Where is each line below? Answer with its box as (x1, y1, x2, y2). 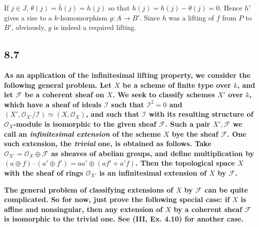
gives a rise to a (4, 12, 52, 22)
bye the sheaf (171, 128, 218, 139)
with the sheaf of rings (4, 167, 83, 178)
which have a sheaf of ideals (4, 99, 101, 109)
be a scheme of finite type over (122, 79, 231, 90)
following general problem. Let (4, 79, 111, 90)
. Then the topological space (135, 158, 235, 168)
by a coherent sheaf (173, 204, 242, 214)
